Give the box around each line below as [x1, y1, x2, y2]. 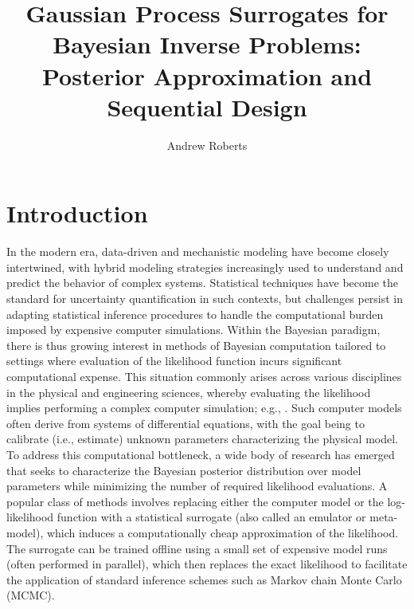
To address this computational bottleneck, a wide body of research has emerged [6, 446, 395, 462]
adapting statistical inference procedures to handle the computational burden [6, 305, 384, 322]
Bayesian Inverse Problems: [53, 28, 361, 61]
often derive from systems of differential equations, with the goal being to [6, 415, 365, 431]
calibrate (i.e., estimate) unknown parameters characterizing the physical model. [6, 430, 398, 447]
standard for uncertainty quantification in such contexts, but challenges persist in [6, 290, 404, 306]
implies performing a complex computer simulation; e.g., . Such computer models [6, 399, 402, 416]
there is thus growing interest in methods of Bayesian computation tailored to [6, 336, 386, 353]
